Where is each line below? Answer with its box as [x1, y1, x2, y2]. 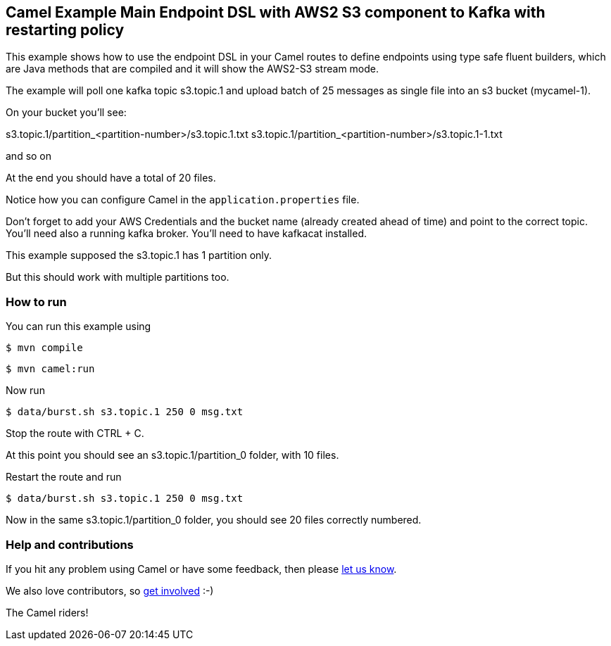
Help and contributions [6, 537, 134, 552]
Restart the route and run [6, 471, 122, 483]
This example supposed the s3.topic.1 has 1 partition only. [6, 249, 272, 262]
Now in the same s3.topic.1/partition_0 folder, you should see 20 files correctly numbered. [6, 514, 422, 526]
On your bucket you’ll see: [6, 106, 127, 119]
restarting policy [6, 21, 125, 39]
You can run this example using [6, 320, 151, 333]
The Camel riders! [6, 606, 89, 619]
